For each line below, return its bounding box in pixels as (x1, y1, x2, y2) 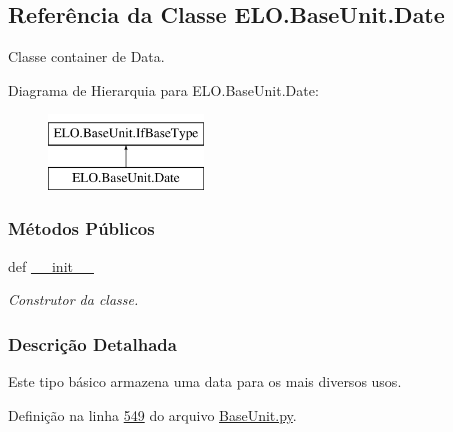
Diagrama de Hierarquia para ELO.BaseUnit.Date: (8, 79, 319, 100)
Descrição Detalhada (8, 331, 177, 356)
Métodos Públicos (8, 216, 155, 241)
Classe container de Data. (8, 46, 165, 67)
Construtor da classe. (8, 289, 139, 310)
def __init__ (8, 255, 94, 276)
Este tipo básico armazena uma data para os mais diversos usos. (8, 371, 402, 392)
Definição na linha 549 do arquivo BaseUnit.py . (8, 404, 297, 425)
